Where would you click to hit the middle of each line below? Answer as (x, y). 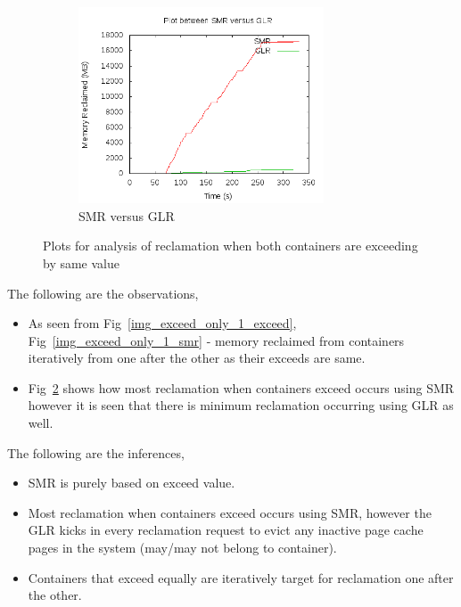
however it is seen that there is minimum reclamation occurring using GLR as (241, 405)
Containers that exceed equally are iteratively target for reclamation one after (241, 577)
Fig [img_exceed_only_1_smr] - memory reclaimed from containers (216, 340)
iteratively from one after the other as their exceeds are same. (197, 358)
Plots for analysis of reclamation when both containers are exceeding (230, 246)
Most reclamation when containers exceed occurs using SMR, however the (230, 512)
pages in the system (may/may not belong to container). (182, 548)
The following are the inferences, (96, 452)
